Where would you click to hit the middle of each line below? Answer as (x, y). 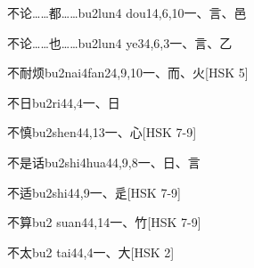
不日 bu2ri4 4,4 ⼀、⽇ (64, 102)
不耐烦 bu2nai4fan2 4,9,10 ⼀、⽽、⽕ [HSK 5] (128, 73)
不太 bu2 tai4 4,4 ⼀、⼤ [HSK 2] (91, 252)
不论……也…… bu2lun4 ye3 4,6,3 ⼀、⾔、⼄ (120, 42)
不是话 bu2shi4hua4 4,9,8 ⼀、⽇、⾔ (104, 162)
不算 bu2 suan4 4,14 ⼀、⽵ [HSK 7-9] (104, 222)
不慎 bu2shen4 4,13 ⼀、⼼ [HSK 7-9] (102, 132)
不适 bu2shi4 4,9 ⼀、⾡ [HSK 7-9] (94, 192)
